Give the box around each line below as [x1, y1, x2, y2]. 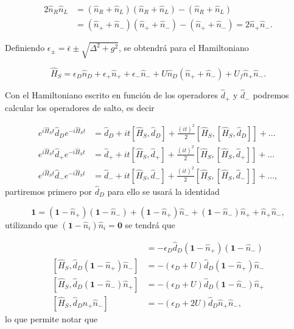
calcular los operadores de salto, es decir [5, 101, 155, 114]
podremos [253, 89, 289, 101]
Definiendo [5, 41, 45, 54]
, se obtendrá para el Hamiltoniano [119, 41, 249, 54]
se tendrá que [125, 218, 175, 231]
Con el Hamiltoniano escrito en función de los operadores [5, 89, 218, 101]
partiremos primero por [5, 185, 93, 198]
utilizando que [5, 218, 58, 231]
